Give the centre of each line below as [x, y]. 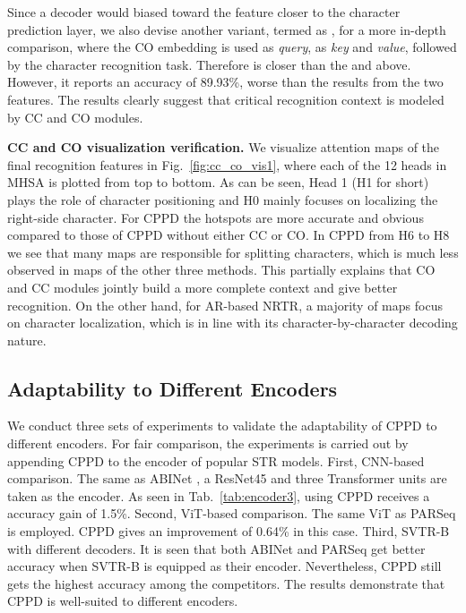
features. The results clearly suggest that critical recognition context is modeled [226, 99]
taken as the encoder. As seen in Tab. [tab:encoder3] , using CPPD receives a [219, 495]
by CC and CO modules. [75, 117]
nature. [27, 340]
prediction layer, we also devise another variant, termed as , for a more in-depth [227, 29]
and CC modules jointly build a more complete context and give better [203, 287]
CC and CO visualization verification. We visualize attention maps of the [224, 147]
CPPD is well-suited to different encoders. [123, 601]
